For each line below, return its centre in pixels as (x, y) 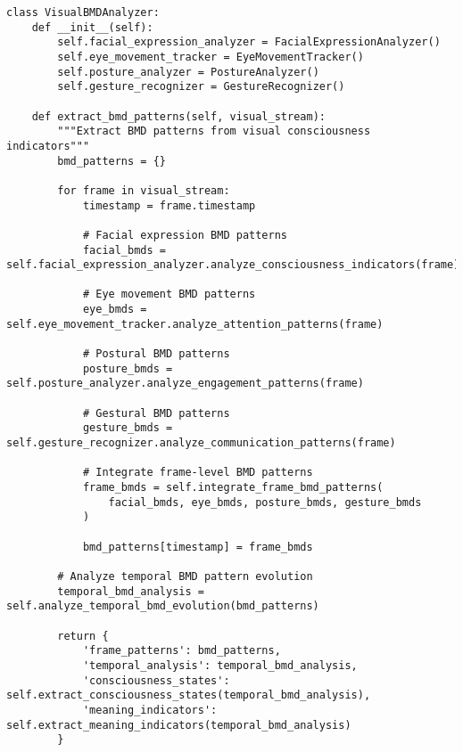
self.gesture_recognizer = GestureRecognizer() (201, 87)
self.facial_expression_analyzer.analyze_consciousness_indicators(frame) (233, 265)
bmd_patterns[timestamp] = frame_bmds (198, 547)
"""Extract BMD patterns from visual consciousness (214, 131)
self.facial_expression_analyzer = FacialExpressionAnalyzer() (249, 42)
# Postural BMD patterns (156, 354)
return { (83, 636)
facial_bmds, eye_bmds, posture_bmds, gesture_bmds (265, 502)
